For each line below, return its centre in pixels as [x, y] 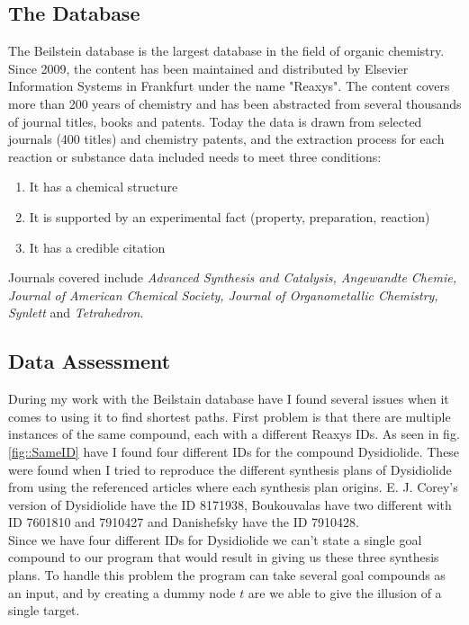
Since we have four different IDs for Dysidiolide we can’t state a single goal [215, 539]
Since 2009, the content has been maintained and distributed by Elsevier [208, 68]
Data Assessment [90, 361]
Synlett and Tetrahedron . [76, 312]
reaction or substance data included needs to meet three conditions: [195, 156]
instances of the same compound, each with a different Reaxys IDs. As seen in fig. [234, 434]
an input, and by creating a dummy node [122, 592]
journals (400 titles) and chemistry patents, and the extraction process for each [226, 139]
